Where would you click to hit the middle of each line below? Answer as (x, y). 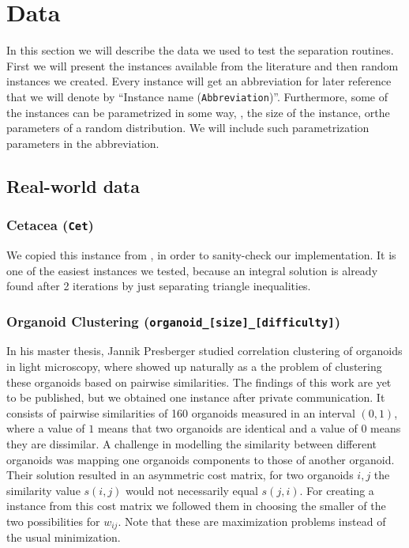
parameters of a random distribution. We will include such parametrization (188, 128)
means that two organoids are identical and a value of (227, 428)
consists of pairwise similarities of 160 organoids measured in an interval (181, 412)
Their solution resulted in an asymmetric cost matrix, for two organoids (180, 475)
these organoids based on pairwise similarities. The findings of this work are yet (199, 382)
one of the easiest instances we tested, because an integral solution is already (192, 270)
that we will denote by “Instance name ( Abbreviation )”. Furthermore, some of (197, 96)
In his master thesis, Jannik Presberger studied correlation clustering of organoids (204, 351)
